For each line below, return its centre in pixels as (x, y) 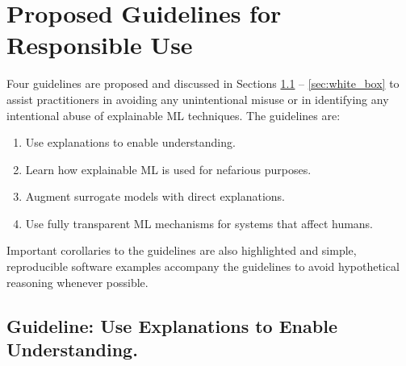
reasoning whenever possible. (77, 282)
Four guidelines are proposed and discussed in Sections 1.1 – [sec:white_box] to (203, 83)
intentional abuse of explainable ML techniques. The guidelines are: (174, 115)
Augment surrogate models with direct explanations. (155, 196)
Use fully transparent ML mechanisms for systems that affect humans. (199, 223)
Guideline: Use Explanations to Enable (172, 325)
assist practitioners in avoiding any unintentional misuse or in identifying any (198, 99)
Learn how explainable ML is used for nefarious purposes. (168, 169)
